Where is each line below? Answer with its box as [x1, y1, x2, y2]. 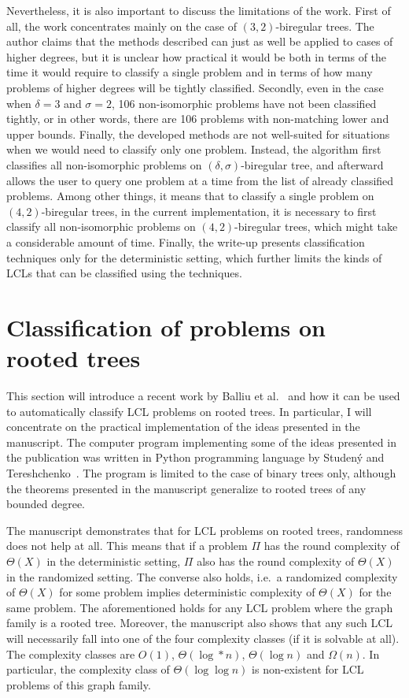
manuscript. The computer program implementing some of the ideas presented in [6, 433, 396, 450]
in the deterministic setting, [46, 552, 181, 569]
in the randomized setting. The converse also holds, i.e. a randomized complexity [6, 568, 398, 585]
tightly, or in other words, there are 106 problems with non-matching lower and [6, 110, 389, 127]
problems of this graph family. [6, 676, 151, 692]
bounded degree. [6, 496, 86, 512]
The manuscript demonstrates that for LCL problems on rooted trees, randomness [6, 522, 403, 538]
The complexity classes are [6, 645, 135, 662]
